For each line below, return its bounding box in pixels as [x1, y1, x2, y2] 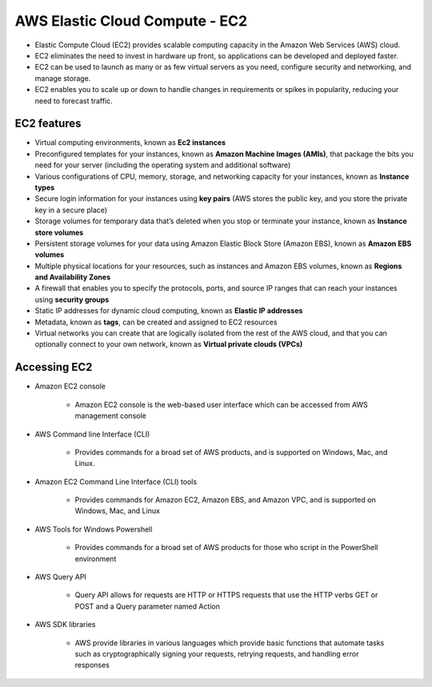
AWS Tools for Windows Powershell [34, 524, 153, 534]
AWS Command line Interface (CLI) [34, 429, 150, 439]
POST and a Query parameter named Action [74, 601, 220, 611]
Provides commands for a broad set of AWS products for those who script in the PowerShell [74, 543, 378, 552]
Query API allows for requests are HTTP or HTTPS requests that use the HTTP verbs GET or [74, 590, 378, 600]
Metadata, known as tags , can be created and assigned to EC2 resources [34, 317, 278, 327]
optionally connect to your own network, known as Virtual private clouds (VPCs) [34, 339, 303, 349]
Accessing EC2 [14, 360, 93, 374]
